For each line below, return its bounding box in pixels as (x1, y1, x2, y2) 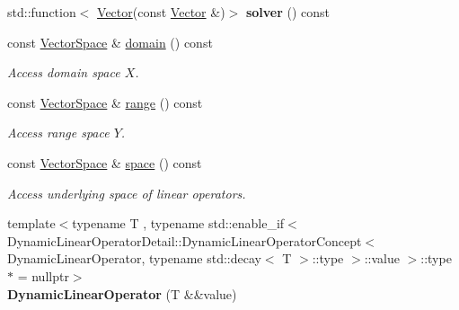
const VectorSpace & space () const (7, 153, 202, 172)
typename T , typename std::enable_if (72, 214, 285, 233)
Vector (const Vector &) (97, 3, 225, 21)
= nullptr (17, 266, 69, 285)
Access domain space (7, 63, 120, 82)
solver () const (245, 3, 331, 21)
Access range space (7, 123, 110, 142)
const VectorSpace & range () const (7, 93, 203, 111)
